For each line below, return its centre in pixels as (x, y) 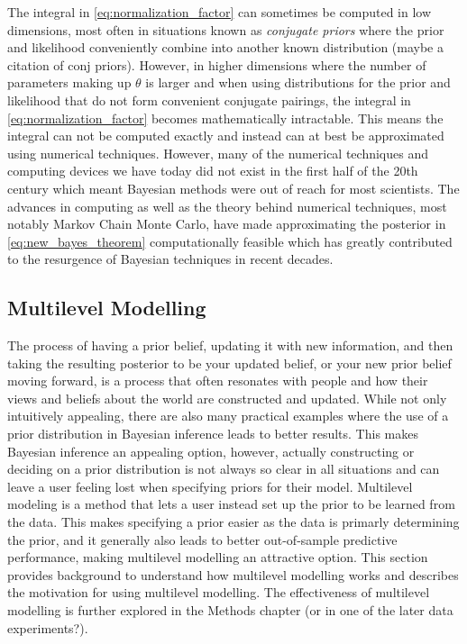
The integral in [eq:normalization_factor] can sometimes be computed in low (220, 12)
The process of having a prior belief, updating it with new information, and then (230, 345)
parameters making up (69, 82)
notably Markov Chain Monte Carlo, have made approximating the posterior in (227, 224)
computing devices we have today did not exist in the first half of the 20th (213, 171)
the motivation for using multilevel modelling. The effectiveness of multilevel (219, 592)
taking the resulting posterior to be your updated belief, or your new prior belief (229, 363)
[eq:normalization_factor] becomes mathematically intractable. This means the (225, 118)
